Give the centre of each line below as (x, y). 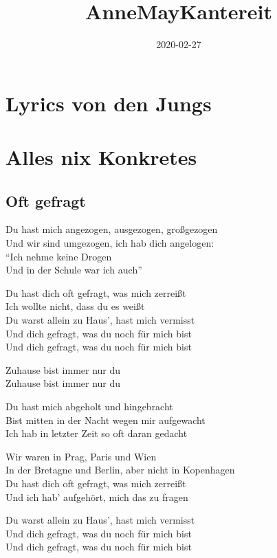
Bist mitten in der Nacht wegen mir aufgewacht (106, 420)
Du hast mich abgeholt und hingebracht (89, 406)
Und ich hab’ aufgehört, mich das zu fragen (97, 496)
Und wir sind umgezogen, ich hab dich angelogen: (110, 243)
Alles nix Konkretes (101, 157)
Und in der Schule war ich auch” (74, 270)
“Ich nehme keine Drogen (59, 256)
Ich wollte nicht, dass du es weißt (75, 306)
